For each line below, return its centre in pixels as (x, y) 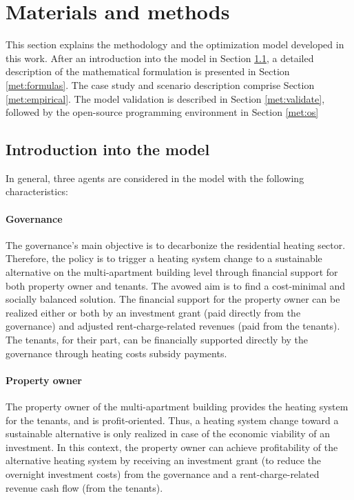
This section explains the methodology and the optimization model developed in (175, 44)
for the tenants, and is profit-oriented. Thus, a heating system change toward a (172, 420)
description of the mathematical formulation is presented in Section (148, 71)
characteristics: (37, 191)
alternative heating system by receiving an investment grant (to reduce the (164, 460)
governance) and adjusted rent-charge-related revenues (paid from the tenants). (173, 326)
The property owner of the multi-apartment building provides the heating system (177, 407)
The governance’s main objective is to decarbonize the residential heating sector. (176, 244)
